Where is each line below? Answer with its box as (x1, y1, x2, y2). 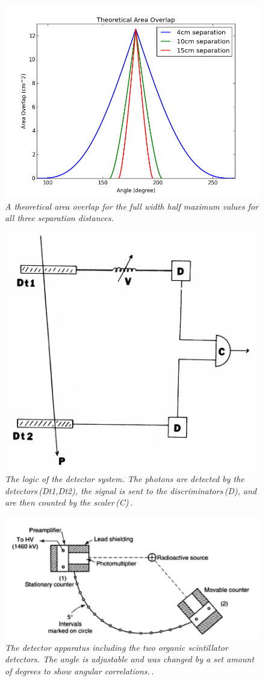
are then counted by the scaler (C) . (5, 496, 133, 509)
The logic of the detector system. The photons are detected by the (5, 472, 245, 485)
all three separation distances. (5, 212, 114, 224)
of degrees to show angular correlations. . (5, 664, 154, 677)
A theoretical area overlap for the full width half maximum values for (5, 199, 258, 212)
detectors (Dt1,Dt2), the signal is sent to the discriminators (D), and (5, 484, 257, 497)
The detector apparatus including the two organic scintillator (5, 641, 228, 653)
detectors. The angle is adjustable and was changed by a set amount (5, 653, 254, 665)
